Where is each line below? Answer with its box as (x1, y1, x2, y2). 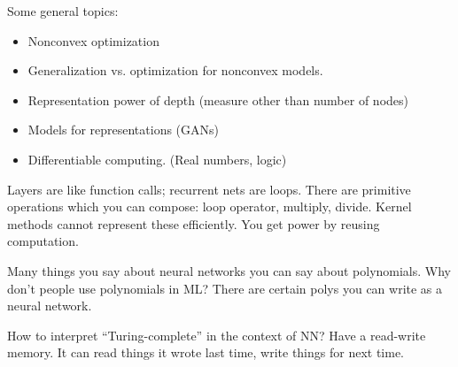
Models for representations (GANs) (27, 120, 219, 139)
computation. (7, 232, 79, 250)
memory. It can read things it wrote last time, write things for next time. (7, 343, 405, 362)
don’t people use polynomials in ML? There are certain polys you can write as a (7, 279, 443, 297)
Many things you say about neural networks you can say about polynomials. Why (7, 261, 452, 279)
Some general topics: (7, 2, 119, 19)
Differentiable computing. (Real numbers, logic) (27, 149, 287, 168)
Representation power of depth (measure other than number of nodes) (27, 90, 408, 109)
